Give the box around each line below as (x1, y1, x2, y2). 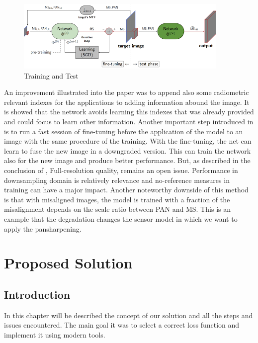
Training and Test (24, 70, 79, 81)
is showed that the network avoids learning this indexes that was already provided (4, 106, 254, 117)
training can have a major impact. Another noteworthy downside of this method (4, 184, 249, 195)
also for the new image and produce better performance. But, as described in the (4, 155, 251, 166)
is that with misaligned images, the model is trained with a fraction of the (4, 194, 230, 204)
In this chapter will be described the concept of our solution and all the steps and (4, 310, 253, 320)
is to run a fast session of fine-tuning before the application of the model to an (4, 126, 243, 136)
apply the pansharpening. (4, 223, 82, 234)
